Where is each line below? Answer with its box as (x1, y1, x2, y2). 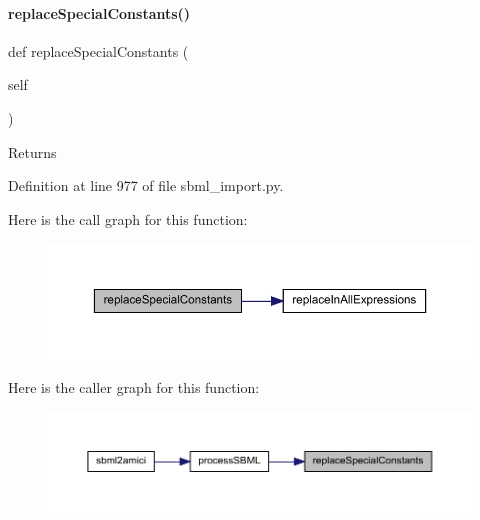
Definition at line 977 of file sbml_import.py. (8, 175, 284, 196)
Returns (8, 141, 57, 162)
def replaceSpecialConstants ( (8, 40, 189, 61)
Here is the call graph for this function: (8, 208, 248, 229)
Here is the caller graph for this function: (8, 377, 260, 398)
